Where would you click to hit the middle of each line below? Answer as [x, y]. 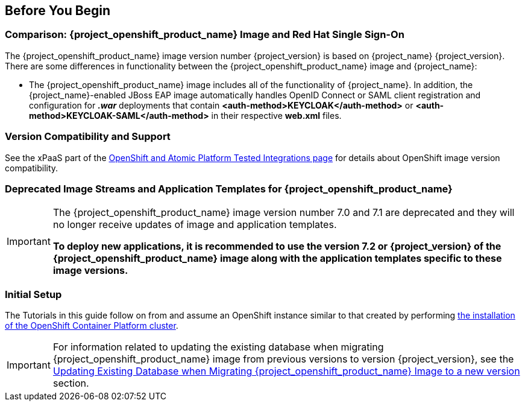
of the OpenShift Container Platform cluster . [92, 326]
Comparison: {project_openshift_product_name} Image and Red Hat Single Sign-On [205, 35]
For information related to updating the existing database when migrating [218, 347]
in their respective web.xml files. [276, 115]
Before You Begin [58, 11]
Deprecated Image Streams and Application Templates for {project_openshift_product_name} [229, 189]
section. [71, 383]
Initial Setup [33, 294]
